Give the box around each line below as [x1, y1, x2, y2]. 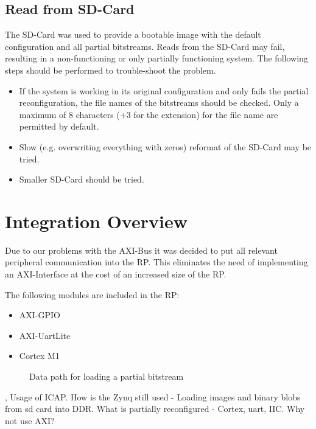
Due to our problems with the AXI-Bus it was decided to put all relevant [5, 243, 278, 256]
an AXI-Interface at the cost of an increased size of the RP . [5, 268, 226, 281]
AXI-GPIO [19, 309, 60, 321]
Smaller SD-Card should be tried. [19, 173, 144, 186]
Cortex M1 [19, 349, 60, 362]
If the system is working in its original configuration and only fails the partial [19, 84, 309, 97]
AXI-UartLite [19, 329, 71, 341]
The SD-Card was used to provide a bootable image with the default [5, 28, 261, 41]
